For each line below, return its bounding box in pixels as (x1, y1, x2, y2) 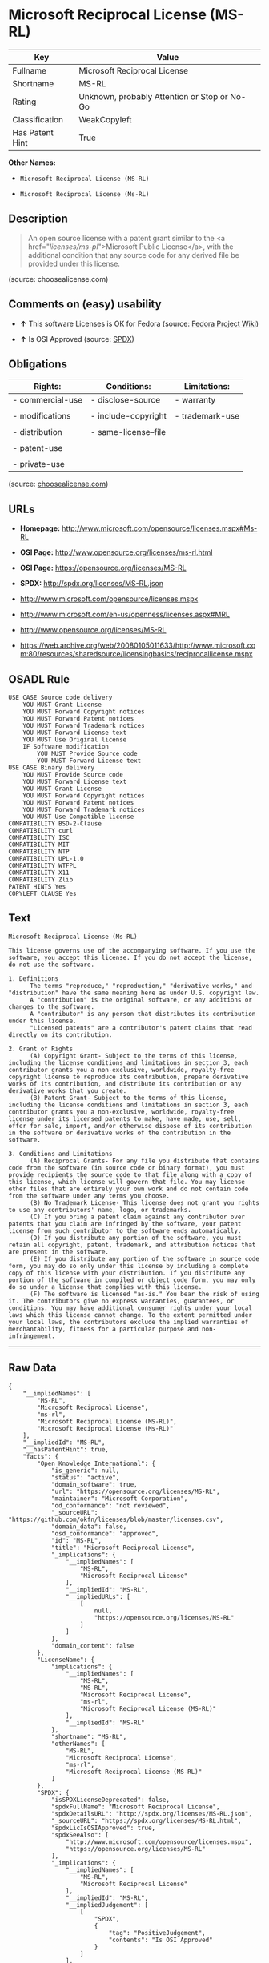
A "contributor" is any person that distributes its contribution (29, 1010, 256, 1018)
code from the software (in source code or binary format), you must (8, 1163, 246, 1172)
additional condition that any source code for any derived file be (27, 250, 240, 259)
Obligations (8, 357, 68, 371)
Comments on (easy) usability (8, 298, 162, 311)
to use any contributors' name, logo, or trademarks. (8, 1206, 192, 1214)
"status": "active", (50, 1473, 120, 1482)
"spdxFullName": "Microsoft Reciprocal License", (50, 1803, 220, 1811)
